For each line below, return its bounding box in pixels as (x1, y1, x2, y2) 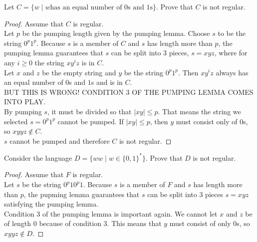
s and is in (91, 77, 123, 87)
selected (4, 116, 28, 126)
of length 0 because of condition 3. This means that (4, 218, 162, 229)
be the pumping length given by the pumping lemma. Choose (22, 28, 210, 38)
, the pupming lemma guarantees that (23, 189, 140, 199)
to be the (218, 28, 246, 38)
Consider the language (4, 152, 72, 163)
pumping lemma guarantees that (4, 47, 103, 58)
